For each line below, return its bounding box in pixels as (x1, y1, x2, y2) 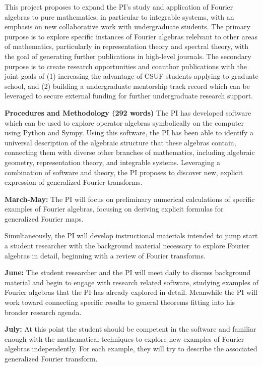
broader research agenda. (5, 306, 82, 317)
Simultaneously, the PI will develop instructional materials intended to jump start (5, 230, 258, 241)
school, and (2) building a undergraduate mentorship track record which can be (5, 80, 250, 91)
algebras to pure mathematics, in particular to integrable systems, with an (5, 11, 234, 22)
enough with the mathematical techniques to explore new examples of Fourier (5, 333, 244, 344)
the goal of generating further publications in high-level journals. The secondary (5, 50, 251, 61)
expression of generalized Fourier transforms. (5, 177, 143, 187)
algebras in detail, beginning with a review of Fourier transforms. (5, 250, 206, 260)
